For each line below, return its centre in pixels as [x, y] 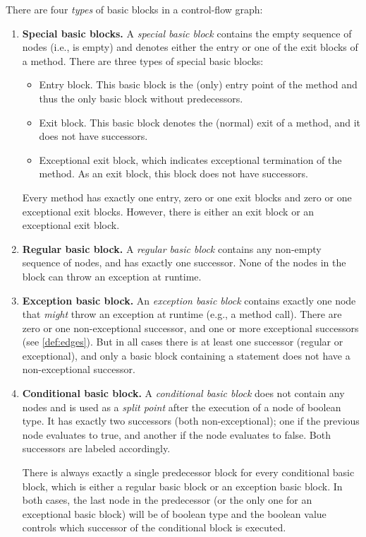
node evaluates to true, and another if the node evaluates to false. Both [177, 434]
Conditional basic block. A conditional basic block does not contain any [183, 393]
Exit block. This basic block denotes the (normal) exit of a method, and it [200, 122]
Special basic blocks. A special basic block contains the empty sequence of [187, 33]
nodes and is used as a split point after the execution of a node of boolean [182, 407]
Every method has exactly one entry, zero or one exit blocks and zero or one [187, 197]
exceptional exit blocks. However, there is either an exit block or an [168, 211]
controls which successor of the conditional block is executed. [154, 527]
